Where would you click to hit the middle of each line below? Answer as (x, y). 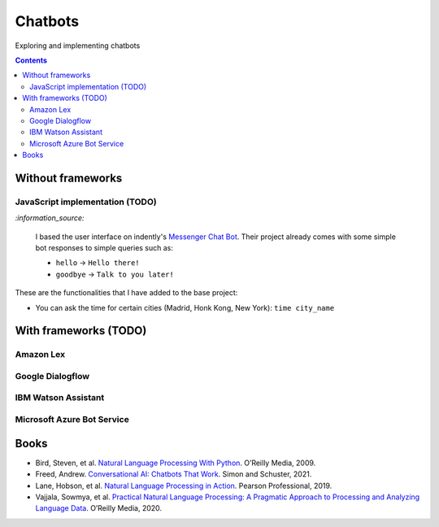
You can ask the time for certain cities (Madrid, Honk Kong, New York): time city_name (185, 307)
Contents (31, 60)
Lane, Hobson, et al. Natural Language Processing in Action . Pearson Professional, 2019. (184, 486)
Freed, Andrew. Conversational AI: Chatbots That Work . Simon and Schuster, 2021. (174, 474)
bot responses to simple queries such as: (104, 248)
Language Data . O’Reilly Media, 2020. (99, 508)
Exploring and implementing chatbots (78, 46)
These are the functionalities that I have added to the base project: (126, 293)
